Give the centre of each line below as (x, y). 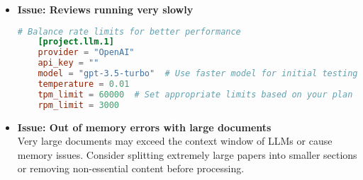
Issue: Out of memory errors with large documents (144, 127)
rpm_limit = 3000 (79, 105)
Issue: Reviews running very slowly (105, 9)
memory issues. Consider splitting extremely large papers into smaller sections (187, 154)
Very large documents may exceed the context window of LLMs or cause (175, 141)
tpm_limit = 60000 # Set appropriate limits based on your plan (195, 94)
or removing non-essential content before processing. (131, 168)
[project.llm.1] (76, 42)
